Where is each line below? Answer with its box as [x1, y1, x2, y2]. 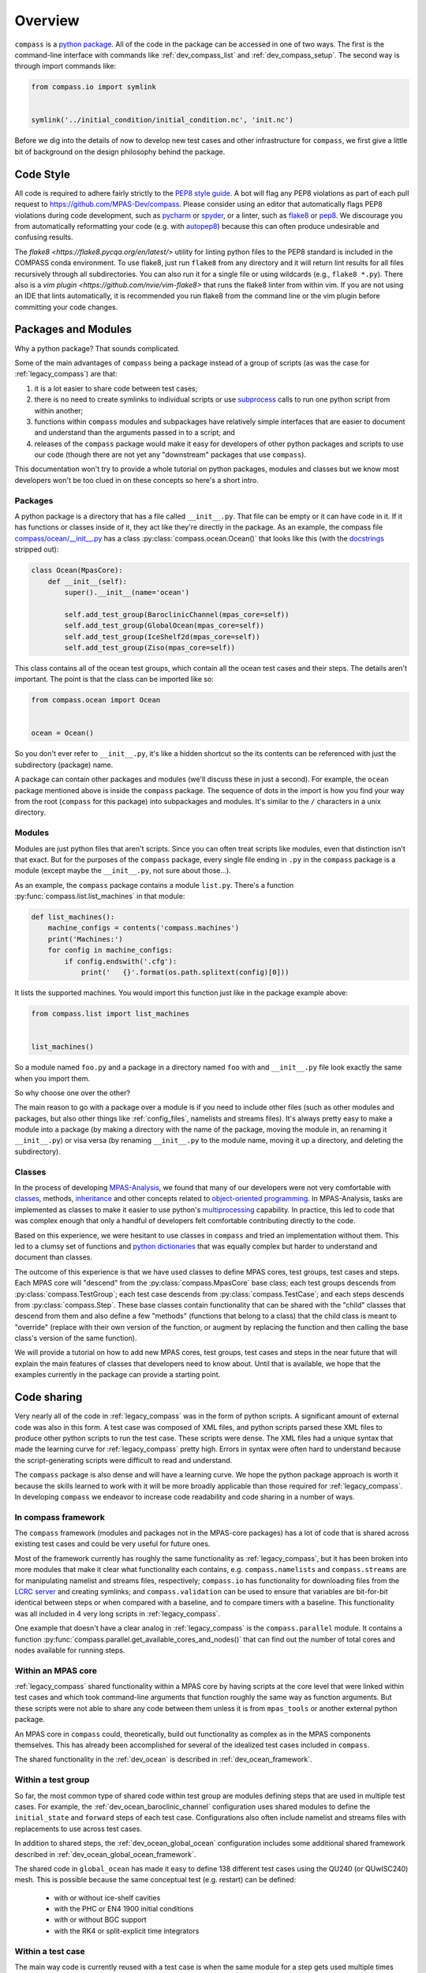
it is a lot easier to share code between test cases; [34, 384, 198, 393]
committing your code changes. [14, 302, 118, 312]
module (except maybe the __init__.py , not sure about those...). [14, 866, 232, 875]
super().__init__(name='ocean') [64, 588, 189, 597]
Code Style [14, 167, 70, 181]
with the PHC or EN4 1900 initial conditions [54, 1904, 194, 1914]
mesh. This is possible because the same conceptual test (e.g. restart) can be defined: [14, 1875, 297, 1885]
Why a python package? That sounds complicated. [14, 343, 181, 353]
